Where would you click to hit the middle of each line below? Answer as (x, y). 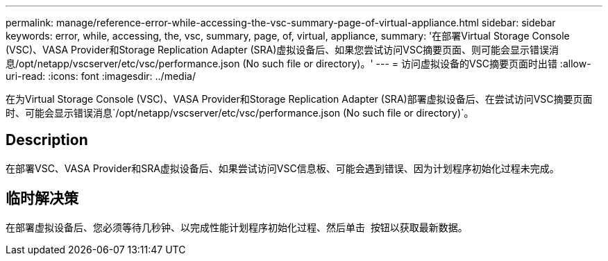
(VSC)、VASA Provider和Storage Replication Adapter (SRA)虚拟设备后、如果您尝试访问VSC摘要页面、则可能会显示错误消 (282, 50)
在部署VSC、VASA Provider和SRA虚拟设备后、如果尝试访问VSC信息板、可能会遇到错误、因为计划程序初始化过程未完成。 (282, 168)
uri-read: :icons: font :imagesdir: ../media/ (101, 76)
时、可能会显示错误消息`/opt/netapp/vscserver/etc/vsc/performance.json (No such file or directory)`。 (240, 113)
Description (47, 140)
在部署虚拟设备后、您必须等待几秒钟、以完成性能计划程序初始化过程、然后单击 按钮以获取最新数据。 (237, 227)
